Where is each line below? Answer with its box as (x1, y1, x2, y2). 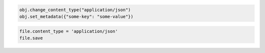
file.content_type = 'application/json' (19, 28, 118, 34)
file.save (19, 35, 43, 41)
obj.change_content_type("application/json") (19, 7, 131, 12)
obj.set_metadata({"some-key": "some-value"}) (19, 14, 133, 19)
